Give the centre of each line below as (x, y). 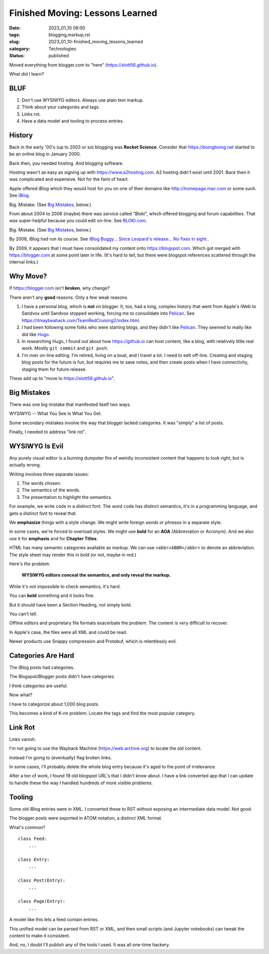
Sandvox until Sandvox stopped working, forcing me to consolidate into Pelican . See (108, 313)
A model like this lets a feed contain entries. (54, 920)
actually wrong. (25, 465)
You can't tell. (23, 614)
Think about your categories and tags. (61, 107)
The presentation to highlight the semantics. (67, 497)
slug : (14, 42)
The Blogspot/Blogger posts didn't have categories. (62, 677)
